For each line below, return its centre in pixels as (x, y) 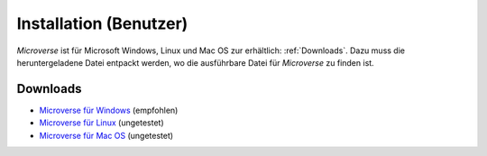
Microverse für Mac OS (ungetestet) (106, 135)
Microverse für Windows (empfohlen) (109, 110)
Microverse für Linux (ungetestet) (101, 123)
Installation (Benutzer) (102, 23)
